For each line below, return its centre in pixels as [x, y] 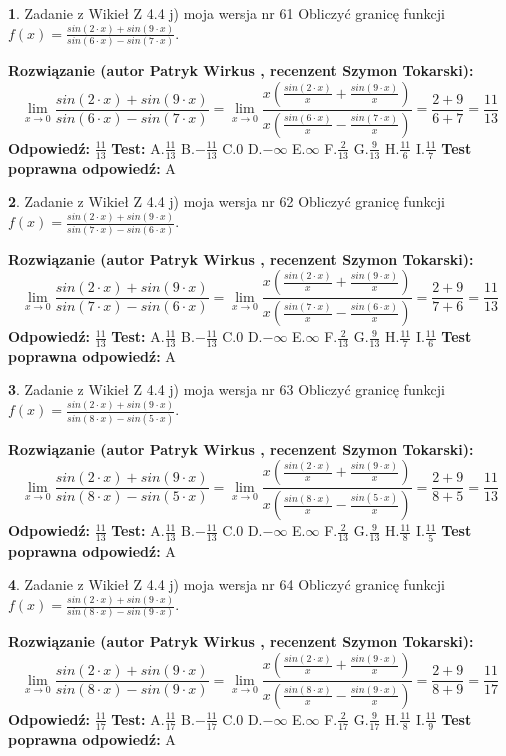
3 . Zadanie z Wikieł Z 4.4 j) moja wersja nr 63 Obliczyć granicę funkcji [226, 389]
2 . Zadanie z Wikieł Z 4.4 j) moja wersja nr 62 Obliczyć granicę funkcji [226, 201]
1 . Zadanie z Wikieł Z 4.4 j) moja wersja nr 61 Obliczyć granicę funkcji [226, 13]
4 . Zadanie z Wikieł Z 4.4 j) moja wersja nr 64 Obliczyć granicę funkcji [226, 584]
